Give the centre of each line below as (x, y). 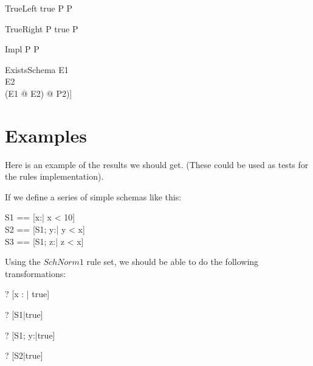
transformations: (36, 273)
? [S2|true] (24, 355)
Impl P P (22, 49)
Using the (23, 262)
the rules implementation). (54, 176)
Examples (46, 135)
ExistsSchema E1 (37, 69)
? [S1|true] (24, 315)
